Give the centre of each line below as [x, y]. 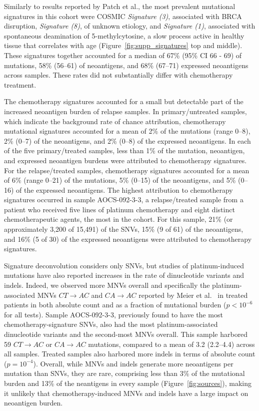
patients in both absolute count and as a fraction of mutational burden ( [115, 305]
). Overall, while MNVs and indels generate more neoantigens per [133, 363]
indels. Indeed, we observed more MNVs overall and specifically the [107, 285]
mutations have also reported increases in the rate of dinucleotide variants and [124, 275]
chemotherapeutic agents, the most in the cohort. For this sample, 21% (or [118, 219]
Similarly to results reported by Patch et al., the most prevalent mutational [120, 6]
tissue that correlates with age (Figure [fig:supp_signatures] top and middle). [123, 45]
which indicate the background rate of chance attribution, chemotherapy [115, 121]
